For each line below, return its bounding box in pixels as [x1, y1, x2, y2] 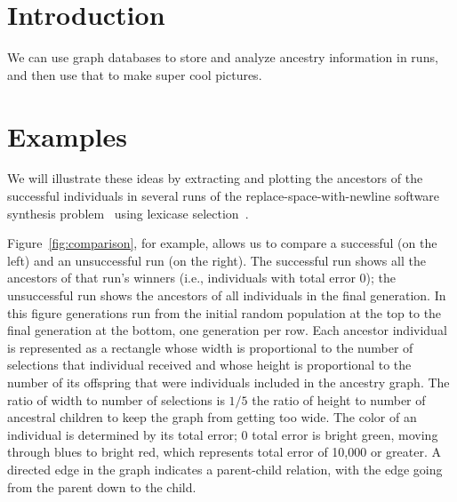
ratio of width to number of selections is [7, 390, 225, 409]
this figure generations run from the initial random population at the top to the [7, 303, 442, 322]
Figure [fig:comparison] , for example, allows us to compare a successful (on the [7, 234, 437, 252]
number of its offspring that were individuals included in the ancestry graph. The [7, 372, 450, 391]
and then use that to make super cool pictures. [7, 65, 262, 84]
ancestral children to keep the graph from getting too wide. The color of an [7, 408, 417, 426]
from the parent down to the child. [7, 477, 196, 496]
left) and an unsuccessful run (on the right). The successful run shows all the [7, 251, 426, 269]
